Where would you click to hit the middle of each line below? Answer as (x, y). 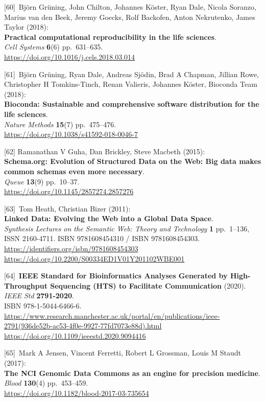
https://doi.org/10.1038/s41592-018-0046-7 (71, 134)
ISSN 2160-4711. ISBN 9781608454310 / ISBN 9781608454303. (102, 238)
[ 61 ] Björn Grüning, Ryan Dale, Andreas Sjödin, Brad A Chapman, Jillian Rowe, (131, 74)
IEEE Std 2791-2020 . (39, 295)
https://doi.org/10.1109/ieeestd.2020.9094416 (75, 335)
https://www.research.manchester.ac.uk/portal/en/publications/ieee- (112, 315)
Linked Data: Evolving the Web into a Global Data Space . (109, 218)
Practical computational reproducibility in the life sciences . (111, 37)
